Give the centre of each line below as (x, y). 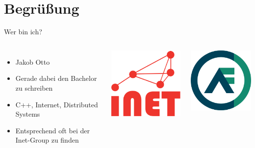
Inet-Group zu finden (47, 140)
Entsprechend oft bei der (53, 130)
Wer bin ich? (23, 32)
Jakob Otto (33, 62)
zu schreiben (34, 87)
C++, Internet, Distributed (57, 104)
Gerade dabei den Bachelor (56, 78)
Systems (28, 114)
